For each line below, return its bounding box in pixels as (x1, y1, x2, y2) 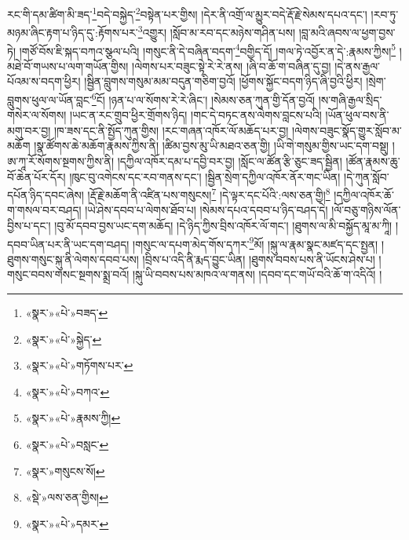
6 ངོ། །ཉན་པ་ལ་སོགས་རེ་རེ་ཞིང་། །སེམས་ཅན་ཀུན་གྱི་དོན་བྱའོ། (91, 89, 316, 108)
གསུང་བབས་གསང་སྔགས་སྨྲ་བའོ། (7, 266, 130, 283)
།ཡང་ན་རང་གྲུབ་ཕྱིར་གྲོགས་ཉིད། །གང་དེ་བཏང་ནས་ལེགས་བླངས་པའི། (69, 107, 322, 123)
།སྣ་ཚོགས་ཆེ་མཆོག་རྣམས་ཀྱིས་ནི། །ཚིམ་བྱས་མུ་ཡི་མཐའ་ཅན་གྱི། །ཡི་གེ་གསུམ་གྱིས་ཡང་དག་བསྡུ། (34, 137, 389, 154)
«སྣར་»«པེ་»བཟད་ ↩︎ (25, 305, 108, 321)
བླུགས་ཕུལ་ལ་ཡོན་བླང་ (7, 91, 92, 108)
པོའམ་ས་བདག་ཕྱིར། (7, 73, 81, 89)
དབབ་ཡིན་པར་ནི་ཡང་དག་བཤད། (7, 235, 130, 252)
